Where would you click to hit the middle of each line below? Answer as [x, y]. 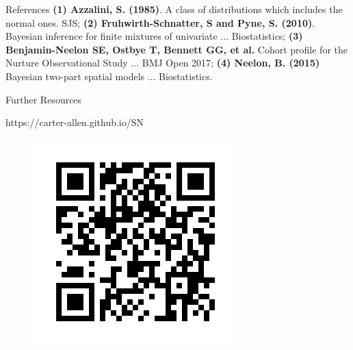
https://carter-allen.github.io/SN [75, 122]
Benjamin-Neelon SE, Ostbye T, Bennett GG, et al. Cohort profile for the [176, 49]
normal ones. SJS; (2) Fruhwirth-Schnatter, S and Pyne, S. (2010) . [160, 22]
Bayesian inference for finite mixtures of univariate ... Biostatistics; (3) [154, 36]
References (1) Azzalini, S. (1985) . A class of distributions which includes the [174, 9]
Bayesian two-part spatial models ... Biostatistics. [109, 76]
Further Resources [44, 99]
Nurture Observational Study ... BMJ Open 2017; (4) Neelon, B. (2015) [163, 63]
